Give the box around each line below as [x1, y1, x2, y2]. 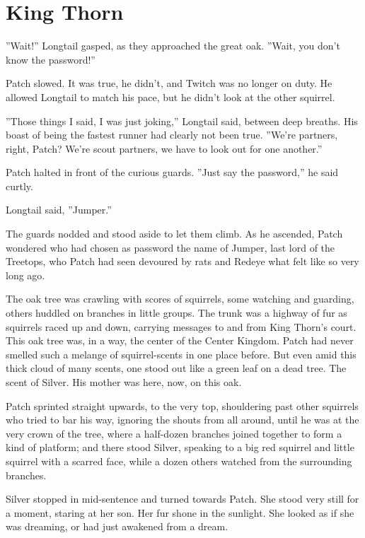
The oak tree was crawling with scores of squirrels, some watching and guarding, [6, 291, 354, 306]
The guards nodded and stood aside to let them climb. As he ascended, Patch [6, 226, 343, 241]
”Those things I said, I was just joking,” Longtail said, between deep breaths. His [6, 113, 358, 128]
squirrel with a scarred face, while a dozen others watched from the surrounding [6, 453, 352, 468]
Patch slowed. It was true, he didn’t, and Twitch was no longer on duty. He [6, 76, 332, 90]
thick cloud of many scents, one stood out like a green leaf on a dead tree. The [6, 361, 347, 375]
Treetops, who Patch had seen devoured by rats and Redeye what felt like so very [6, 254, 359, 269]
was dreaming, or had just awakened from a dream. [6, 519, 228, 534]
